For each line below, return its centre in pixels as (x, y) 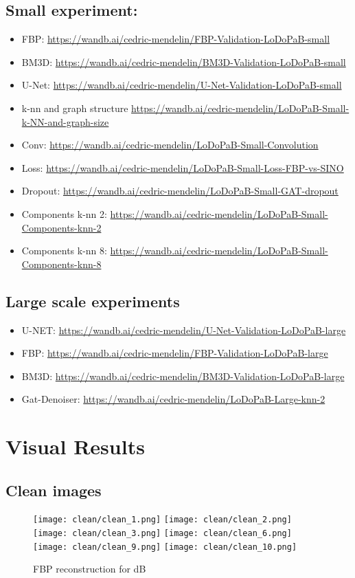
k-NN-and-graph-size (65, 121)
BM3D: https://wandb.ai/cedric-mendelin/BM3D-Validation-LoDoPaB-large (183, 376)
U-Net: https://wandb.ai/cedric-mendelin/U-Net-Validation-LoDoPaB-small (182, 85)
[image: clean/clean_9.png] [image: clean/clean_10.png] (165, 547)
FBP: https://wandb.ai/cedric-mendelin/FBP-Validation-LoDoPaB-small (176, 39)
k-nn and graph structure (75, 108)
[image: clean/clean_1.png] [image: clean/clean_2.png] (162, 520)
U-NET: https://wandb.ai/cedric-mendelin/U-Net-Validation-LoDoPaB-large (184, 330)
